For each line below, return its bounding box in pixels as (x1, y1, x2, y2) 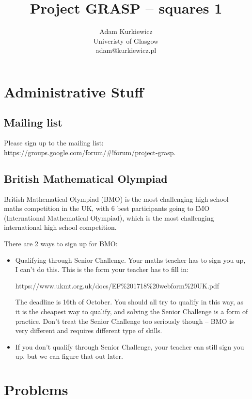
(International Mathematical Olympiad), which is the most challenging (4, 212, 214, 223)
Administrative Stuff (4, 81, 144, 101)
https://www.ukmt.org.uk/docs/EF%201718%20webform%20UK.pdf (15, 280, 220, 290)
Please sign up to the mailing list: (4, 138, 104, 148)
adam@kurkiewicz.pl (95, 45, 157, 55)
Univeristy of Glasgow (93, 35, 159, 46)
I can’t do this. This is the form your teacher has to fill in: (15, 264, 189, 274)
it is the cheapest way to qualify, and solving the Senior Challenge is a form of (15, 306, 248, 317)
